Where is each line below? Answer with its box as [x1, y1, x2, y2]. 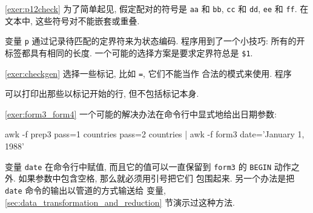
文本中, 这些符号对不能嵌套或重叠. [5, 14, 140, 27]
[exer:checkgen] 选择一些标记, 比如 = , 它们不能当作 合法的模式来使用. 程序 [5, 67, 292, 79]
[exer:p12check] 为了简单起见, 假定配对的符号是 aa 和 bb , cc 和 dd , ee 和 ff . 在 [5, 2, 309, 15]
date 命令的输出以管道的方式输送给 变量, [5, 183, 166, 196]
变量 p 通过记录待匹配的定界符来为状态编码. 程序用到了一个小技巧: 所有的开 [5, 34, 305, 47]
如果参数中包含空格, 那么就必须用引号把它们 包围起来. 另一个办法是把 [18, 172, 295, 185]
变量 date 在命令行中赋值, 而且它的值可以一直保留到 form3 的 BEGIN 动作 [5, 160, 291, 172]
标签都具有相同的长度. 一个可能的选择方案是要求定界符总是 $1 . [5, 46, 253, 59]
